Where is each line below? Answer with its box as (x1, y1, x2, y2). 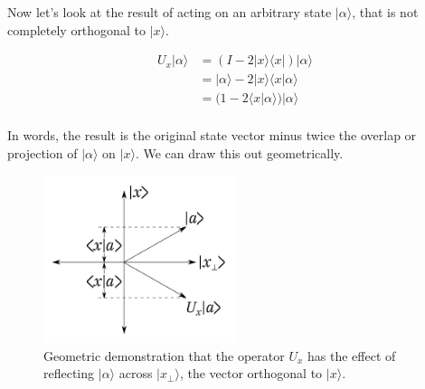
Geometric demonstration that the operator (43, 346, 285, 365)
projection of (7, 143, 78, 162)
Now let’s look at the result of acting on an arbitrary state (7, 3, 332, 21)
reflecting (43, 364, 95, 383)
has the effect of (307, 346, 396, 365)
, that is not (352, 3, 419, 21)
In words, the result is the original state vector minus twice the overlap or (7, 126, 417, 145)
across (118, 364, 153, 383)
